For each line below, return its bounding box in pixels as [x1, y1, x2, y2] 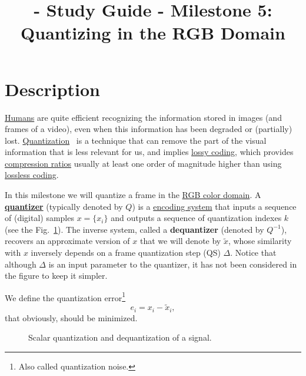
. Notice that [230, 246, 277, 259]
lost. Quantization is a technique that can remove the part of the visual [5, 134, 267, 146]
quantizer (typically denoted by [5, 200, 123, 212]
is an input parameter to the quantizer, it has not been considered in [48, 258, 297, 270]
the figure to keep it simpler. [5, 269, 108, 282]
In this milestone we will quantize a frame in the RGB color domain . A [5, 189, 261, 201]
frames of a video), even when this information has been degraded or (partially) [5, 123, 292, 135]
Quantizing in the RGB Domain [21, 21, 285, 45]
